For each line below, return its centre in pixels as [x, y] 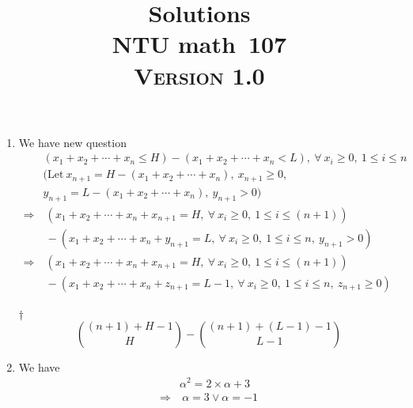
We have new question [72, 142]
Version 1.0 [199, 75]
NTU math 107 [199, 44]
